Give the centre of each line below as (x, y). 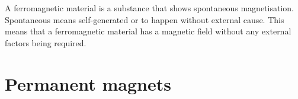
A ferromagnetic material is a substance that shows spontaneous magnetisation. (149, 8)
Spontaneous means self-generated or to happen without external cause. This (145, 19)
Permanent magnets (88, 83)
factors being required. (46, 42)
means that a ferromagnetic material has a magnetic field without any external (148, 31)
